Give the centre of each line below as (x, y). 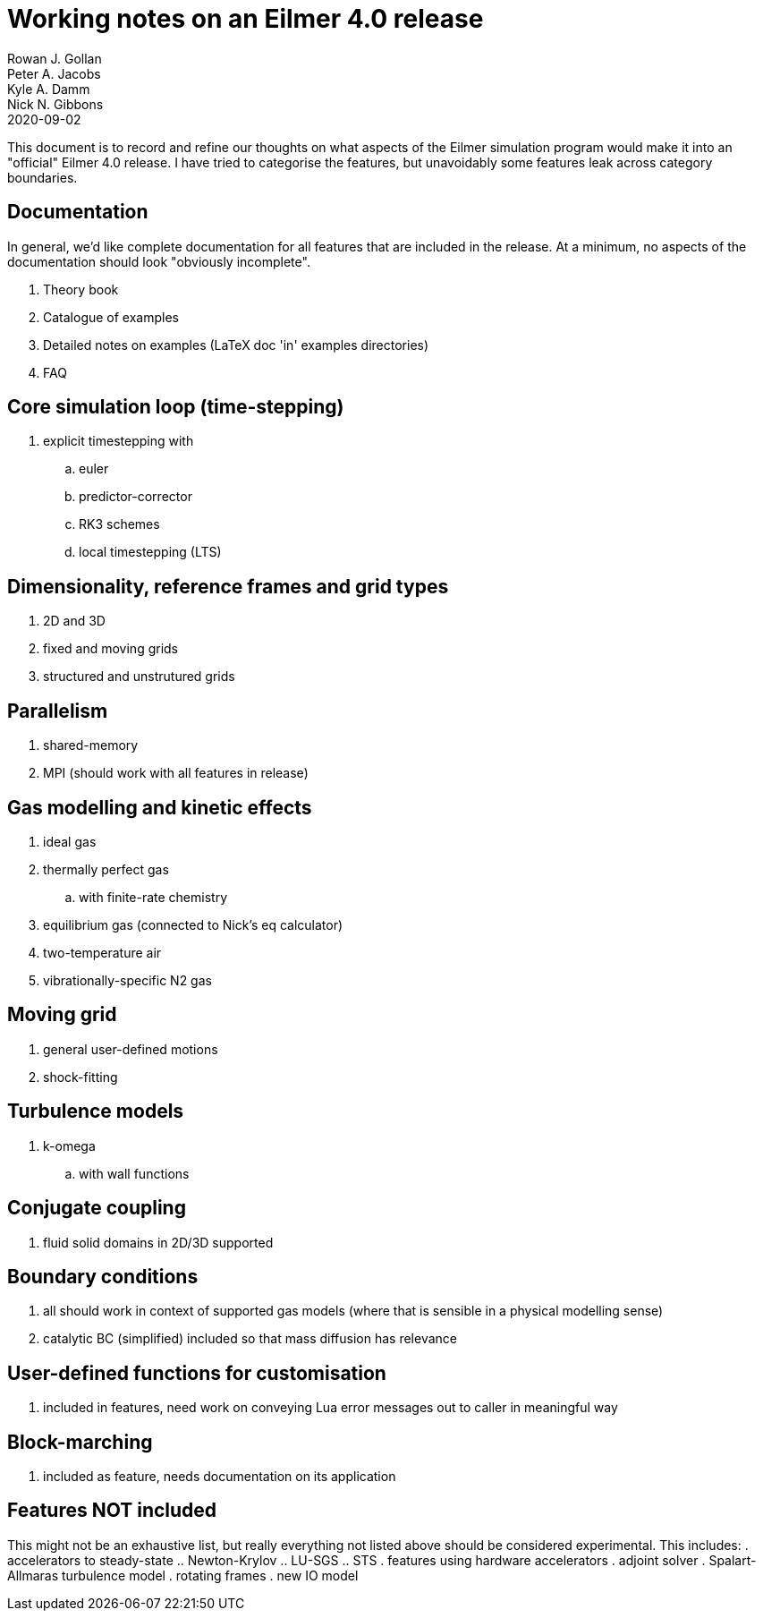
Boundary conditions (103, 1276)
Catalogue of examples (111, 317)
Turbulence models (96, 1111)
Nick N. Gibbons (55, 104)
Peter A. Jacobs (54, 73)
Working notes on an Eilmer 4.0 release (246, 19)
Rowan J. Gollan (55, 58)
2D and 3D (74, 621)
